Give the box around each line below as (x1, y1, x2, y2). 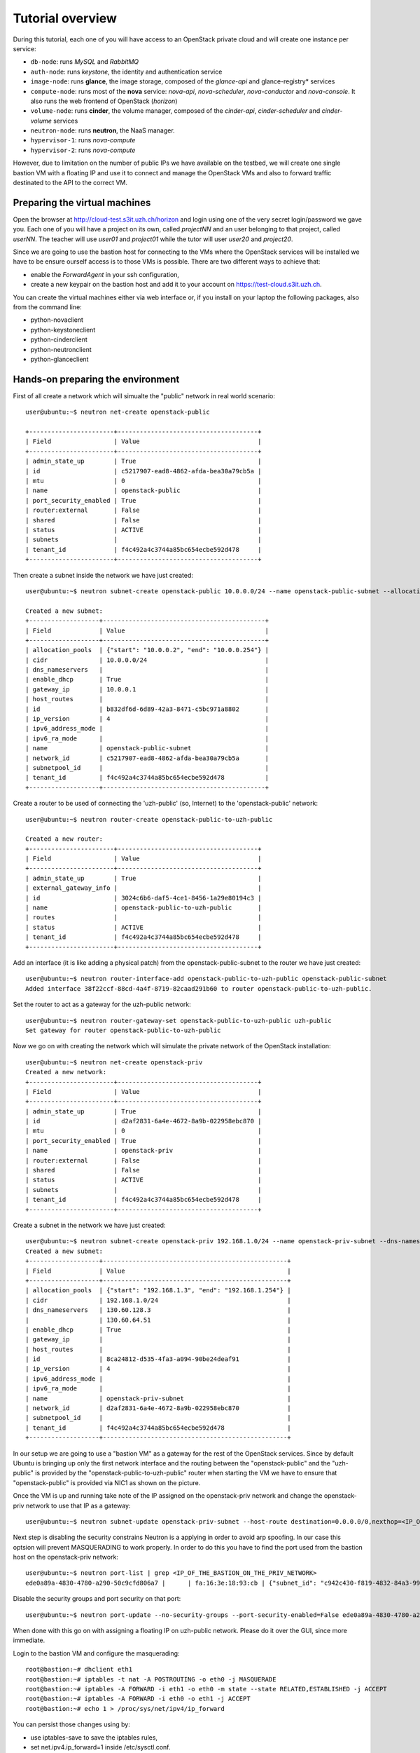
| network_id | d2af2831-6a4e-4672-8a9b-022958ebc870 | (25, 1405, 291, 1412)
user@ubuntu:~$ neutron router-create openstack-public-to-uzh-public (25, 815, 273, 823)
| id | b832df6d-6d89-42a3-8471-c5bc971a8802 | (25, 705, 269, 713)
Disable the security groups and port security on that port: (13, 1595, 181, 1603)
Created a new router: (25, 835, 104, 843)
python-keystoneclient (30, 325, 96, 334)
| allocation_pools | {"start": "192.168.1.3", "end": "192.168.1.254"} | (25, 1287, 291, 1294)
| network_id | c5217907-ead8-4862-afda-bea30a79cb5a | (25, 754, 269, 762)
